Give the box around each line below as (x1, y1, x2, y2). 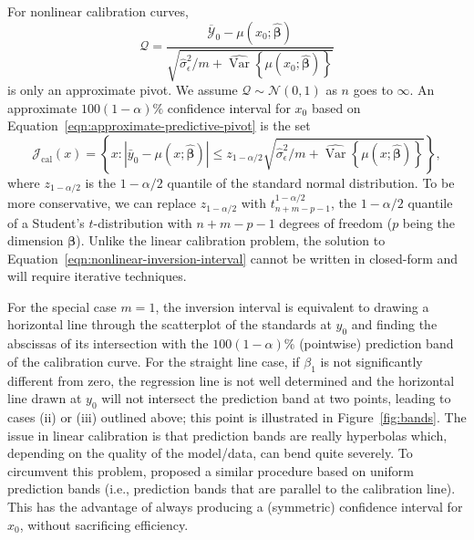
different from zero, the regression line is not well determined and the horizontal (7, 370, 455, 389)
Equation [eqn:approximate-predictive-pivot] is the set (7, 116, 311, 135)
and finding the (351, 315, 438, 334)
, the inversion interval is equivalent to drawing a (155, 296, 429, 316)
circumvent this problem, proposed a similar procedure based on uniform (7, 461, 414, 480)
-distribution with (93, 213, 192, 232)
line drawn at (7, 389, 82, 408)
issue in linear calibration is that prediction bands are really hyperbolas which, (7, 425, 448, 444)
